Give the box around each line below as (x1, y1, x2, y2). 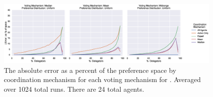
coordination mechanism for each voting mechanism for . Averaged (4, 74, 201, 84)
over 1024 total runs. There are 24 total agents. (4, 83, 144, 94)
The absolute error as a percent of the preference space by (4, 65, 176, 75)
